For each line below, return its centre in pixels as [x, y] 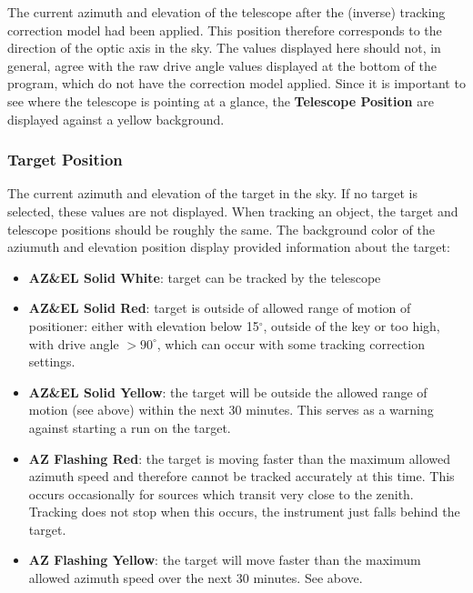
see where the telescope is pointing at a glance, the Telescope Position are [221, 101]
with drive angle [74, 343]
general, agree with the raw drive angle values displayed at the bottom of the [222, 65]
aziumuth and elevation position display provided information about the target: [229, 247]
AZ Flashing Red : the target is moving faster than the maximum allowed [239, 458]
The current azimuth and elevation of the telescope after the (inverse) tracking [226, 12]
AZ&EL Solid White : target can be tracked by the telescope [205, 277]
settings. [52, 362]
